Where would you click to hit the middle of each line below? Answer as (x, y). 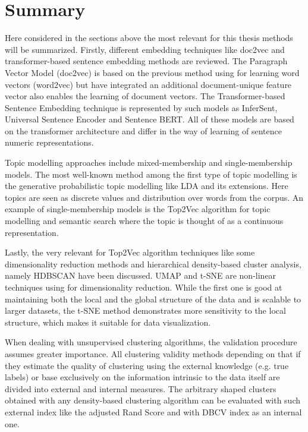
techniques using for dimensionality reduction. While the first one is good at (144, 287)
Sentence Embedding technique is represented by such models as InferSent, (141, 107)
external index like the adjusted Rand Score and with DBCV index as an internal (153, 411)
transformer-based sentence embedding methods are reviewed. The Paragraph (146, 61)
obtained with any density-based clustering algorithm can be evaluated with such (153, 400)
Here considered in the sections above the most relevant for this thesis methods (149, 38)
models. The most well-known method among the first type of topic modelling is (151, 174)
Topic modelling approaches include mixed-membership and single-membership (149, 163)
